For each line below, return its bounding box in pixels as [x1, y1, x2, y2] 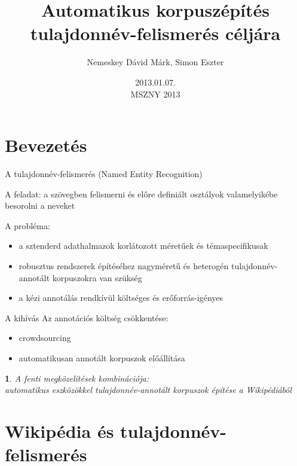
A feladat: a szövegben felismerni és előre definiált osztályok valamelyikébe [5, 187, 278, 200]
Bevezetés [5, 133, 87, 157]
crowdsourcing [19, 331, 71, 344]
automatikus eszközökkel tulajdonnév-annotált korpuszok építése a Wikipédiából [5, 383, 292, 396]
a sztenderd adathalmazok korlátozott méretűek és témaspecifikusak [19, 239, 268, 252]
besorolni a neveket [5, 199, 75, 212]
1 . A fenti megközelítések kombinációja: [5, 371, 149, 384]
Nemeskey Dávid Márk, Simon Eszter [87, 56, 224, 68]
